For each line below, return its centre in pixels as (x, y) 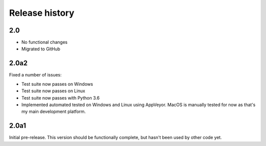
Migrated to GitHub (41, 49)
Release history (42, 13)
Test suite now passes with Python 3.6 (61, 98)
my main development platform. (54, 111)
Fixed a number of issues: (35, 75)
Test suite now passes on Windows (57, 84)
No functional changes (44, 42)
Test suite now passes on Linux (53, 91)
